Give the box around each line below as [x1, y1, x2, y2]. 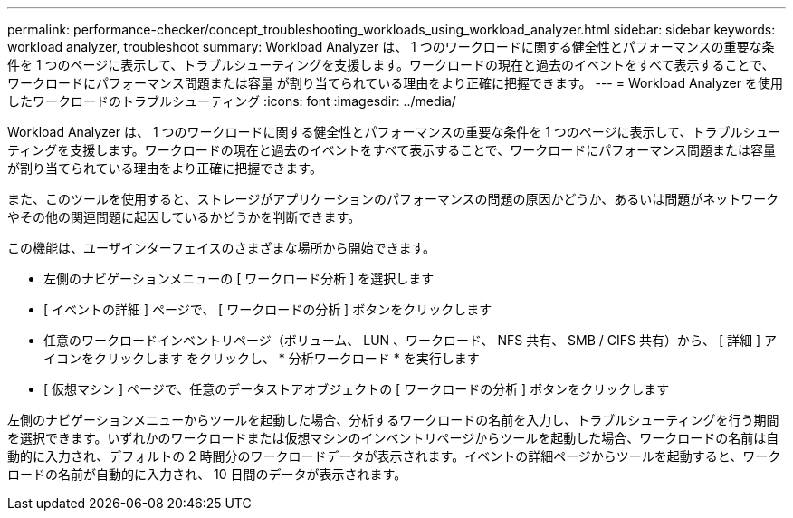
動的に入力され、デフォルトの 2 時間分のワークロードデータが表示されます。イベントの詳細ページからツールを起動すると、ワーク [7, 448, 781, 464]
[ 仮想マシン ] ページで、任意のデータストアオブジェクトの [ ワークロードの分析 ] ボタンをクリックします [43, 381, 670, 397]
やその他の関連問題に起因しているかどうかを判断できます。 [7, 209, 361, 225]
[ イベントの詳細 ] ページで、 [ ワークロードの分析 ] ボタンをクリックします [43, 302, 492, 317]
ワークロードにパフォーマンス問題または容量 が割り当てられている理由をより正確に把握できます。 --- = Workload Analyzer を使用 [7, 75, 783, 91]
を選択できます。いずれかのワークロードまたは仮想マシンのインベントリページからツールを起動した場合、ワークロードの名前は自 [7, 430, 779, 446]
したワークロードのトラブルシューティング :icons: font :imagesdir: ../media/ [7, 93, 456, 109]
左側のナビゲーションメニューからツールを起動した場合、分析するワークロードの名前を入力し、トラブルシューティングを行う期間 [7, 412, 779, 427]
